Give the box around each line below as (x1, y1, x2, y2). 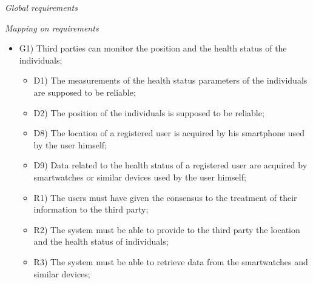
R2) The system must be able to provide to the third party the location (33, 223, 300, 236)
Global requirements (5, 1, 78, 13)
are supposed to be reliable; (33, 85, 136, 98)
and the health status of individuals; (33, 235, 169, 248)
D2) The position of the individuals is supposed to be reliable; (33, 106, 264, 119)
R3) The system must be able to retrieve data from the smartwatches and (33, 255, 308, 268)
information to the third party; (33, 203, 149, 216)
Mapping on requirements (5, 21, 99, 34)
